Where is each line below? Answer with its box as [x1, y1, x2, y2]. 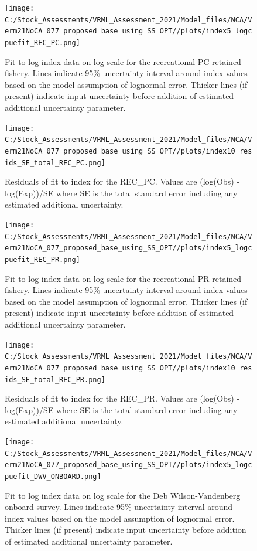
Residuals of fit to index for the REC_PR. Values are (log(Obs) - [5, 392, 240, 404]
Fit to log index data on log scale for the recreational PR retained [5, 272, 242, 284]
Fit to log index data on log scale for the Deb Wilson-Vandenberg [5, 489, 241, 501]
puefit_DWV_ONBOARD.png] [5, 472, 101, 481]
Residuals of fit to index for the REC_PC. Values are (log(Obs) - [5, 175, 239, 188]
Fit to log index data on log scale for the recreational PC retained [5, 55, 241, 67]
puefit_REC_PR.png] [5, 255, 80, 264]
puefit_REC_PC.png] [5, 38, 80, 47]
